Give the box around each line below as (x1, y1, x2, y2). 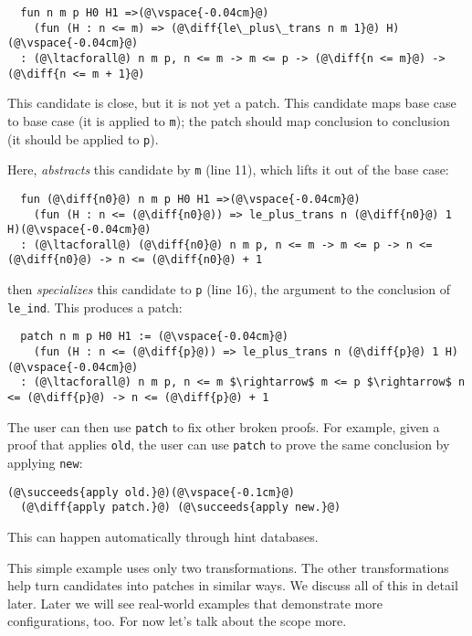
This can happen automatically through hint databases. (7, 527, 319, 546)
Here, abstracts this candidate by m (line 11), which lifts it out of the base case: (7, 160, 449, 179)
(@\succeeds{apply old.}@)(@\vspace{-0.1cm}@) (7, 485, 295, 499)
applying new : (7, 453, 83, 472)
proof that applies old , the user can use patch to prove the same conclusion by (7, 435, 450, 454)
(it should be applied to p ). (7, 129, 159, 148)
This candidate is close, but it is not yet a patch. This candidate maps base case (7, 93, 456, 112)
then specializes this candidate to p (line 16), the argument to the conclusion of (7, 280, 451, 299)
